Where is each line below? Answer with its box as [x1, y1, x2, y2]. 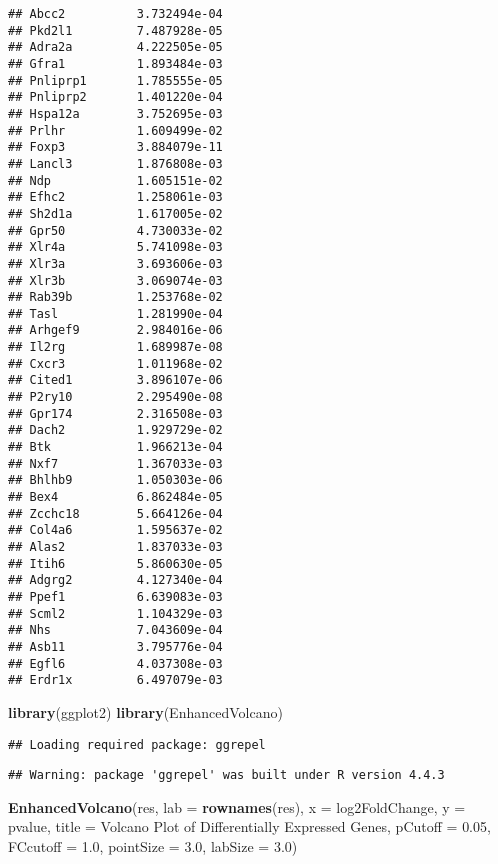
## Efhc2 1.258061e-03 [8, 190, 223, 205]
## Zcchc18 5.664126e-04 [8, 506, 223, 521]
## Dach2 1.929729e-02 [8, 423, 223, 438]
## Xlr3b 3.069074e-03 [8, 273, 223, 288]
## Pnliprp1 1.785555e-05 [8, 73, 223, 88]
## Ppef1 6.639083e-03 [8, 589, 223, 604]
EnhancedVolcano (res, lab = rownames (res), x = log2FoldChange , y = [8, 796, 466, 817]
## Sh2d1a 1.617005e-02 [8, 206, 223, 221]
